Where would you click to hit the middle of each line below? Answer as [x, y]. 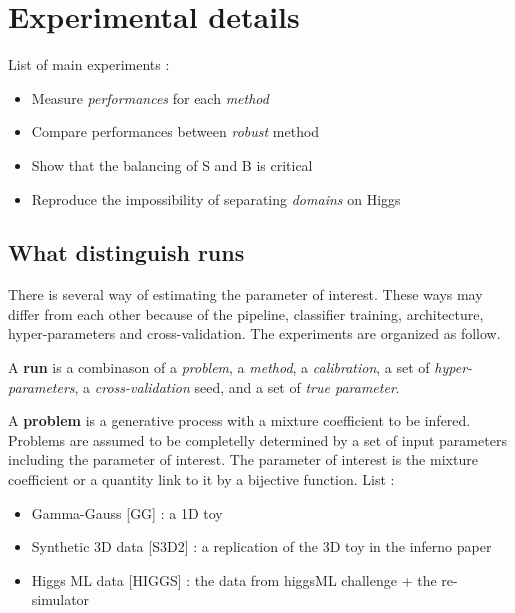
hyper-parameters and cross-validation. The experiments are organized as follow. [254, 333]
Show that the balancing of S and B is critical [172, 164]
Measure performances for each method [150, 97]
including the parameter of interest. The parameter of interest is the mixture [243, 459]
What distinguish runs [126, 252]
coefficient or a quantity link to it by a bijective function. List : [201, 479]
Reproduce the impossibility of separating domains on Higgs [216, 198]
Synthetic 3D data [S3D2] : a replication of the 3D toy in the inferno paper [261, 546]
